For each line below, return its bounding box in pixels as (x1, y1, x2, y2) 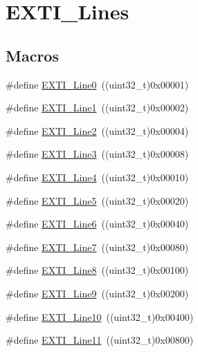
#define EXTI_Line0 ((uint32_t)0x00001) (6, 77, 189, 91)
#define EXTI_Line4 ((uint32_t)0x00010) (6, 169, 189, 184)
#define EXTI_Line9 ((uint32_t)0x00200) (6, 286, 189, 300)
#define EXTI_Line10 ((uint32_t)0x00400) (6, 309, 194, 324)
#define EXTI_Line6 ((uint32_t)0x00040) (6, 216, 189, 231)
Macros (6, 44, 59, 66)
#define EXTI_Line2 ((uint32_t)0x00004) (6, 123, 189, 138)
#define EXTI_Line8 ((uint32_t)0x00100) (6, 263, 189, 277)
